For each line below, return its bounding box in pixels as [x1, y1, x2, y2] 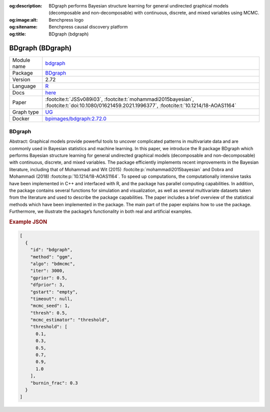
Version [12, 76, 30, 83]
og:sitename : [9, 24, 37, 30]
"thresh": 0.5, [30, 310, 67, 315]
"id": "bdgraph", [30, 247, 73, 253]
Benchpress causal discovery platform [48, 24, 128, 30]
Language [12, 83, 36, 90]
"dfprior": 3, [30, 282, 65, 288]
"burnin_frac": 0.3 [30, 380, 78, 385]
